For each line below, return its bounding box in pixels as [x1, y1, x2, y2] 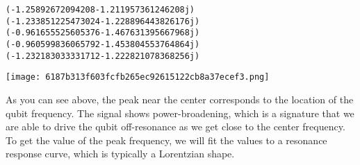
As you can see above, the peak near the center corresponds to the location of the [6, 92, 354, 106]
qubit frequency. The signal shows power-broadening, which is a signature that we [6, 105, 354, 120]
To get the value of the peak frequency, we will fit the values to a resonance [6, 132, 327, 147]
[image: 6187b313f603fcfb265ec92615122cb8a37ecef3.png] [6, 72, 270, 82]
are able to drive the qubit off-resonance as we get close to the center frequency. [6, 119, 345, 134]
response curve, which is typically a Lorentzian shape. [6, 146, 235, 161]
